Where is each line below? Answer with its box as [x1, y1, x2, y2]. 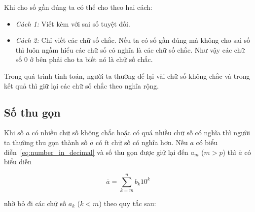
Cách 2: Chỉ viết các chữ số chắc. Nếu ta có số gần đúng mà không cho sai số [15, 35, 251, 45]
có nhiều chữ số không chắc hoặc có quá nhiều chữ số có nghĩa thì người [32, 127, 250, 138]
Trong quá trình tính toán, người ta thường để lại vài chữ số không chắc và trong [4, 70, 250, 81]
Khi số [4, 127, 24, 138]
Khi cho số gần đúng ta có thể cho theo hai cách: [4, 2, 152, 12]
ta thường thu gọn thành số [4, 137, 88, 147]
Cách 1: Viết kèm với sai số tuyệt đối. [15, 18, 130, 29]
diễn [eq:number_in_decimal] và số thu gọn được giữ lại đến [4, 147, 188, 157]
